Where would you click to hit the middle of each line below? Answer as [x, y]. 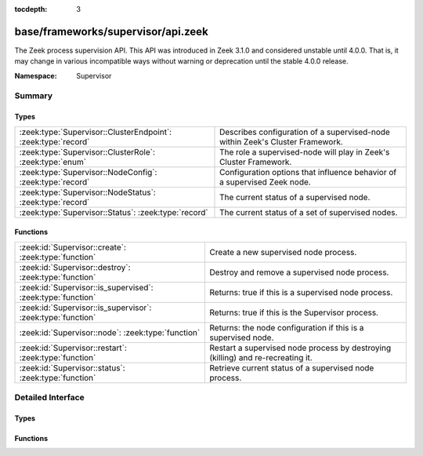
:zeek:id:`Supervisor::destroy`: [75, 267]
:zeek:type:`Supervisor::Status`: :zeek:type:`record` [114, 212]
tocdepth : [31, 9]
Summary [34, 96]
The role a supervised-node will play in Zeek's [305, 151]
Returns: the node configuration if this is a [286, 327]
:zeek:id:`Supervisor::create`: [73, 247]
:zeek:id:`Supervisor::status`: [72, 367]
